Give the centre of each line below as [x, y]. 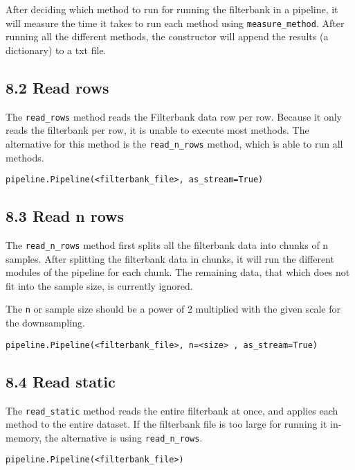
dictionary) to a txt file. [56, 50]
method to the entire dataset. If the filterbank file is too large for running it [166, 424]
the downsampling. [45, 323]
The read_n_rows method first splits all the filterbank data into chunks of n [167, 245]
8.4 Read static [61, 381]
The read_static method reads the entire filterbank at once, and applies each [172, 410]
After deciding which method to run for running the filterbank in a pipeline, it [172, 9]
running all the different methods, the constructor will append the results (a [167, 36]
